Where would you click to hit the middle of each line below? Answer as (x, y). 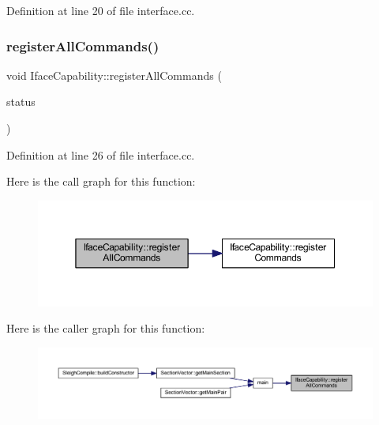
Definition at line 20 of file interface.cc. (101, 10)
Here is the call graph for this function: (101, 181)
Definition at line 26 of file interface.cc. (101, 154)
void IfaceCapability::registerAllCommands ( (114, 75)
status (21, 102)
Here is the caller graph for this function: (106, 328)
